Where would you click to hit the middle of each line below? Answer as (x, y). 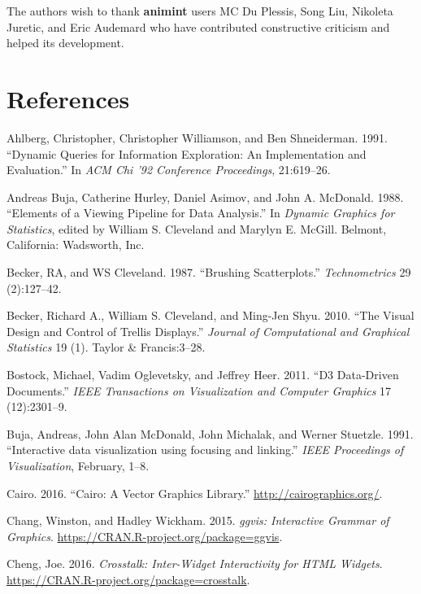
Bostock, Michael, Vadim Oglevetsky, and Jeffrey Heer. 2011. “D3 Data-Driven (203, 375)
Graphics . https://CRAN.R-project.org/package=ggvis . (145, 536)
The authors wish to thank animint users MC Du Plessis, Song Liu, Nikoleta (200, 11)
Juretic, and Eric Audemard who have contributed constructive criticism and (198, 26)
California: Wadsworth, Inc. (76, 245)
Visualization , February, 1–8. (78, 465)
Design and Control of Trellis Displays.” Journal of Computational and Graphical (208, 331)
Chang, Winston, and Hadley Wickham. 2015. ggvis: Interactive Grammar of (198, 520)
